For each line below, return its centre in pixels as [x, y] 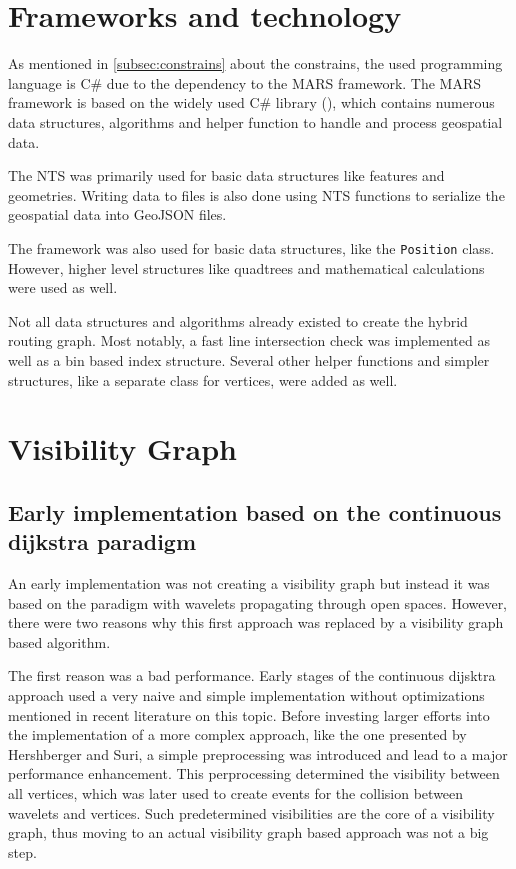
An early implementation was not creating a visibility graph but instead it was [249, 583]
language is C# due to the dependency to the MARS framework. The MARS [245, 82]
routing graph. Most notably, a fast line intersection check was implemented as [249, 340]
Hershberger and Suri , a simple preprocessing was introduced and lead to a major [258, 753]
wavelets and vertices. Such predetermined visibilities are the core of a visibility [251, 812]
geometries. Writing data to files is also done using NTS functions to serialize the [256, 194]
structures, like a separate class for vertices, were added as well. [203, 379]
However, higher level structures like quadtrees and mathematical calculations [246, 267]
